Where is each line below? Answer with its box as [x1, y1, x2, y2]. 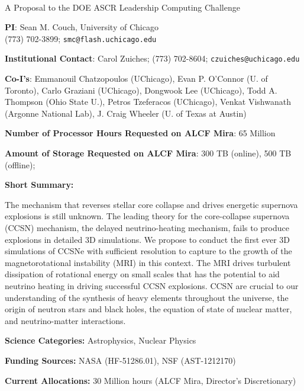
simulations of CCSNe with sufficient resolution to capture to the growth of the [5, 245, 292, 257]
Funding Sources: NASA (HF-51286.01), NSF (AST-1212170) [5, 354, 236, 366]
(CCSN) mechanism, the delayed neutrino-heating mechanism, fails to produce [5, 222, 289, 234]
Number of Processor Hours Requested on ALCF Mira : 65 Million [5, 127, 276, 139]
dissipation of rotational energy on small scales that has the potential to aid [5, 268, 280, 280]
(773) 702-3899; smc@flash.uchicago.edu [5, 32, 157, 44]
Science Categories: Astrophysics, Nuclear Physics [5, 334, 196, 347]
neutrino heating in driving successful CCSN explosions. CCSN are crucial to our [5, 280, 299, 291]
